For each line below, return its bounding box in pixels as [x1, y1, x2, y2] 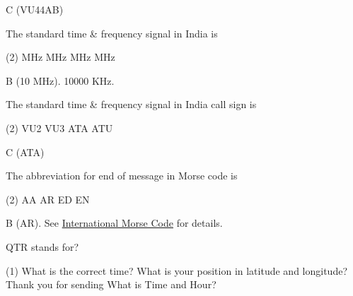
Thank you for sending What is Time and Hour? [6, 277, 216, 292]
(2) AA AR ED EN [6, 191, 90, 206]
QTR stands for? [6, 239, 79, 254]
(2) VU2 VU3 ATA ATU [6, 120, 113, 135]
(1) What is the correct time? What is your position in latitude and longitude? [6, 263, 347, 278]
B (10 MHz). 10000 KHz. [6, 73, 115, 88]
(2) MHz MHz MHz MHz [6, 49, 115, 64]
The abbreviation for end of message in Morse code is [6, 168, 238, 183]
